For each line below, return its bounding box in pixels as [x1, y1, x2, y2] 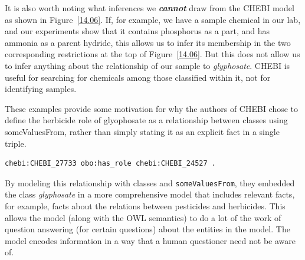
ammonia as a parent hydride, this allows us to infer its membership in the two [5, 36, 291, 48]
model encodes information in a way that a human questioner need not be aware [5, 234, 296, 246]
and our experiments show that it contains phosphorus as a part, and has [5, 25, 270, 37]
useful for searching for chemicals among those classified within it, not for [5, 71, 271, 83]
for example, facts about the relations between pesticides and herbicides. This [5, 199, 286, 212]
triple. [5, 137, 27, 149]
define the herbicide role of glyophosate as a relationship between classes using [5, 114, 288, 126]
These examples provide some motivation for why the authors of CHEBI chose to [5, 102, 299, 114]
